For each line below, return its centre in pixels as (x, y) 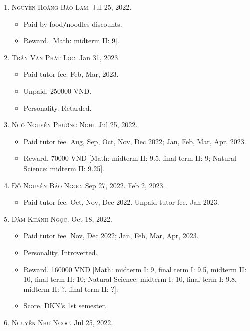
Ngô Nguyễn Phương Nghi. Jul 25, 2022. (75, 125)
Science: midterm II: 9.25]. (64, 168)
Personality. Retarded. (58, 108)
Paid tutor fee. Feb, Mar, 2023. (71, 74)
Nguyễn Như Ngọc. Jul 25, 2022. (62, 322)
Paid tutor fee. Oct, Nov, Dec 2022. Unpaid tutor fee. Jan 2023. (121, 202)
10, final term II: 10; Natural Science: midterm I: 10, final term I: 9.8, (130, 279)
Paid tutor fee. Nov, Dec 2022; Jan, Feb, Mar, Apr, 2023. (111, 235)
